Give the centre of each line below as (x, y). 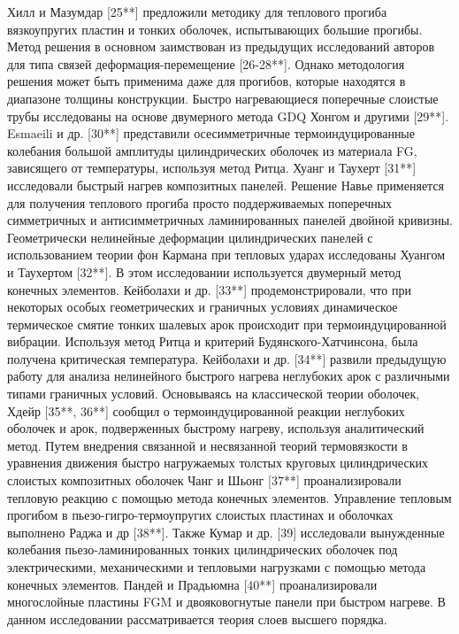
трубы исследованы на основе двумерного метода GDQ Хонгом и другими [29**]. (228, 116)
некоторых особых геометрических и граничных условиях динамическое (203, 307)
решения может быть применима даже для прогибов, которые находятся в (207, 81)
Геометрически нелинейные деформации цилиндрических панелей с (190, 237)
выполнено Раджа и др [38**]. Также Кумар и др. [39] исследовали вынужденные (226, 532)
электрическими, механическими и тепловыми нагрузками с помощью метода (217, 567)
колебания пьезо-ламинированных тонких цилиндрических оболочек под (203, 549)
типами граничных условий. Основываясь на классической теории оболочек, (214, 394)
